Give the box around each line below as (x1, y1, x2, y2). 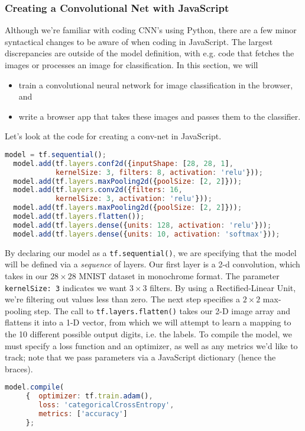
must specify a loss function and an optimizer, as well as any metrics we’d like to (5, 339, 298, 352)
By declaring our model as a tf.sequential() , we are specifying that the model (5, 246, 297, 258)
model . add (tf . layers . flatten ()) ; (13, 212, 145, 221)
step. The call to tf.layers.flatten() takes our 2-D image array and (34, 304, 290, 317)
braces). (5, 362, 33, 375)
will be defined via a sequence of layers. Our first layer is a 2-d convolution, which (5, 258, 300, 270)
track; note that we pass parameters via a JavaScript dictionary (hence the (5, 351, 276, 363)
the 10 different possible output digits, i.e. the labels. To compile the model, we (5, 328, 293, 340)
